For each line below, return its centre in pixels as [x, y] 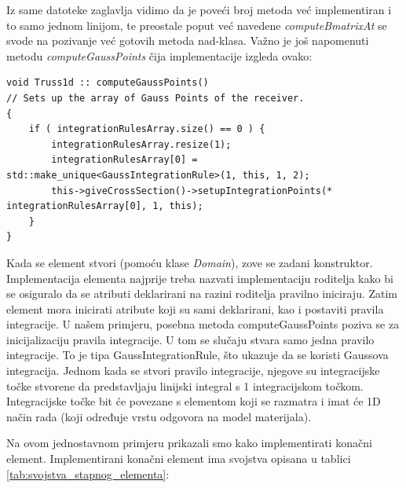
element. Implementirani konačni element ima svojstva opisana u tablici [179, 459]
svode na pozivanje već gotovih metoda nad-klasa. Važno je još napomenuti [188, 40]
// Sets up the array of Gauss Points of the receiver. [155, 98]
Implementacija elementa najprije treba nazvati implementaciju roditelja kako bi [200, 278]
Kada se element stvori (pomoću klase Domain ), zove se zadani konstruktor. [190, 262]
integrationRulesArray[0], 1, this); [105, 206]
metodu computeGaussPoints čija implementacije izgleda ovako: [159, 55]
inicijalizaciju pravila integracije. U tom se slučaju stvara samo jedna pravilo [190, 339]
